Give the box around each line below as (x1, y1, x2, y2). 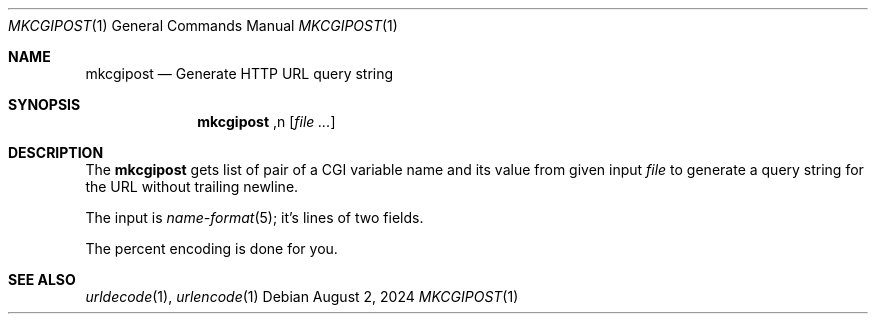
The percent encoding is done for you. (85, 240, 338, 257)
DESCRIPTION (8, 144, 104, 161)
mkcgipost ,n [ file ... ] (197, 113, 336, 130)
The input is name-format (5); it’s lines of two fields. (85, 209, 424, 226)
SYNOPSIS (8, 96, 81, 113)
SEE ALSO (8, 271, 76, 288)
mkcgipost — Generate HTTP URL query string (85, 65, 394, 82)
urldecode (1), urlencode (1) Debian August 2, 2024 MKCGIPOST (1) (85, 288, 519, 305)
